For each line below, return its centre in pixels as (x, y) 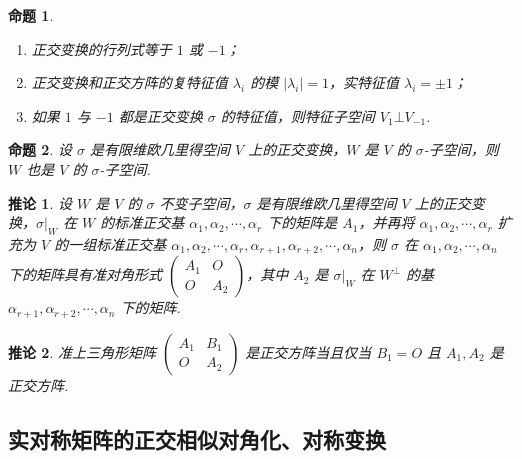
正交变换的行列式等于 (101, 48)
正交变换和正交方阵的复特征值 (129, 82)
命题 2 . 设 (40, 149)
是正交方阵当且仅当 (308, 351)
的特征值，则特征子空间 (297, 115)
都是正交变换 (160, 115)
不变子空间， (201, 202)
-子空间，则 (461, 149)
